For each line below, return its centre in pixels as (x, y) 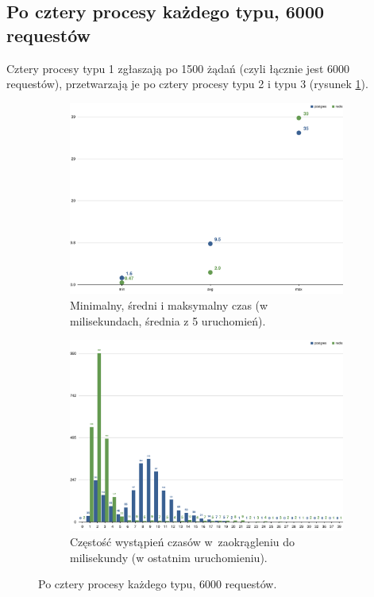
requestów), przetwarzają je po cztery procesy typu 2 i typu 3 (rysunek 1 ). (187, 84)
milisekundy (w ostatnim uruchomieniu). (169, 557)
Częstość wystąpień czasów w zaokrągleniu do (183, 542)
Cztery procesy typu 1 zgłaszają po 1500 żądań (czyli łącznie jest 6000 (178, 68)
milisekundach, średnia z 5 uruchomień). (168, 320)
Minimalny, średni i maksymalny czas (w (169, 304)
